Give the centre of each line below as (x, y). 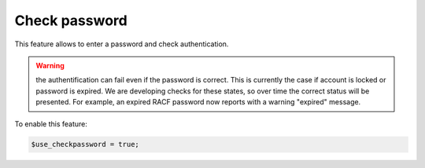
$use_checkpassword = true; (85, 144)
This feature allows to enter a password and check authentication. (122, 44)
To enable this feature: (51, 124)
